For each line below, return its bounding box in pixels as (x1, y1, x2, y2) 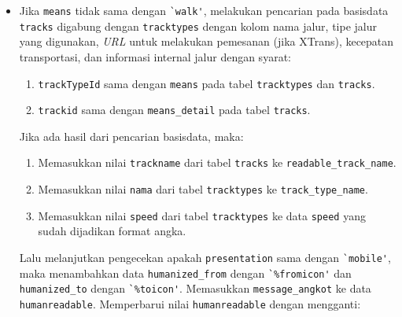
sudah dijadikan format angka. (38, 223, 186, 239)
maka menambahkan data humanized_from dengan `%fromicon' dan (19, 264, 352, 281)
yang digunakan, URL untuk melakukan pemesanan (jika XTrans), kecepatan (19, 33, 394, 50)
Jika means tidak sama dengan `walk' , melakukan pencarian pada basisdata (19, 2, 389, 18)
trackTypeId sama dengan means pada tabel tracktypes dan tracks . (38, 75, 375, 91)
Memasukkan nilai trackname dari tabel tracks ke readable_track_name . (38, 154, 396, 171)
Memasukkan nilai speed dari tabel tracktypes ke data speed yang (38, 207, 366, 223)
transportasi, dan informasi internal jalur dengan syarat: (19, 48, 291, 65)
